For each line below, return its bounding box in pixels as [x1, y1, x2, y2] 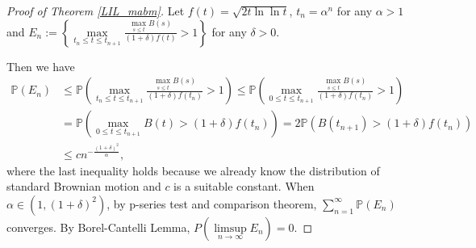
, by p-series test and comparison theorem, [106, 195, 317, 212]
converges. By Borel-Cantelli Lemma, [6, 218, 190, 235]
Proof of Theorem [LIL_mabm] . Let [6, 2, 185, 19]
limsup [214, 222, 247, 234]
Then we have [6, 57, 75, 74]
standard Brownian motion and [6, 178, 161, 195]
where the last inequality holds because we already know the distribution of [6, 162, 380, 179]
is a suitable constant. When [173, 178, 315, 195]
